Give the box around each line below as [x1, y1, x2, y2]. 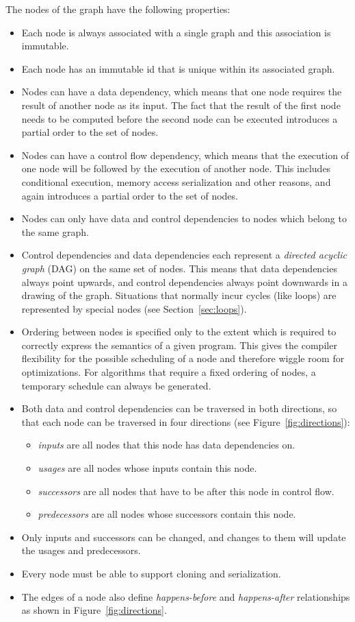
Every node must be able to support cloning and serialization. [21, 566, 281, 580]
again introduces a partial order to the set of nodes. [21, 188, 238, 202]
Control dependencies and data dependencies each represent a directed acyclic [21, 248, 347, 262]
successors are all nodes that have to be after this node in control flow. [38, 483, 334, 498]
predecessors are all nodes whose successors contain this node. [38, 507, 296, 521]
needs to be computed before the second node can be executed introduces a [21, 111, 338, 125]
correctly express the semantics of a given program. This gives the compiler [21, 337, 337, 352]
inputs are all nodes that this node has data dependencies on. [38, 438, 295, 452]
